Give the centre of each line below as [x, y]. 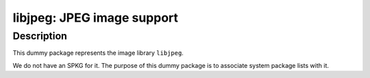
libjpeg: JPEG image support [95, 18]
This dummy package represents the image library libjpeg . [98, 53]
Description [40, 36]
